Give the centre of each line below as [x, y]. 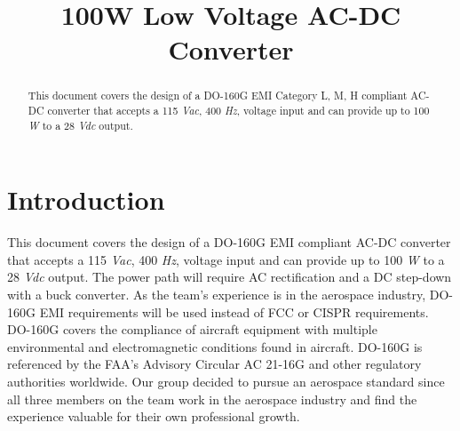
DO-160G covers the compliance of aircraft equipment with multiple [192, 329]
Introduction [86, 200]
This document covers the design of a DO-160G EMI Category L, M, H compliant [218, 96]
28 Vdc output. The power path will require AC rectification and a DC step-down [230, 277]
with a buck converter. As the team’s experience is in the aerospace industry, [217, 295]
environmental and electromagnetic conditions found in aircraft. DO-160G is [215, 346]
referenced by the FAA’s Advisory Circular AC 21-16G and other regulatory [214, 364]
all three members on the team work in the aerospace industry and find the [212, 399]
